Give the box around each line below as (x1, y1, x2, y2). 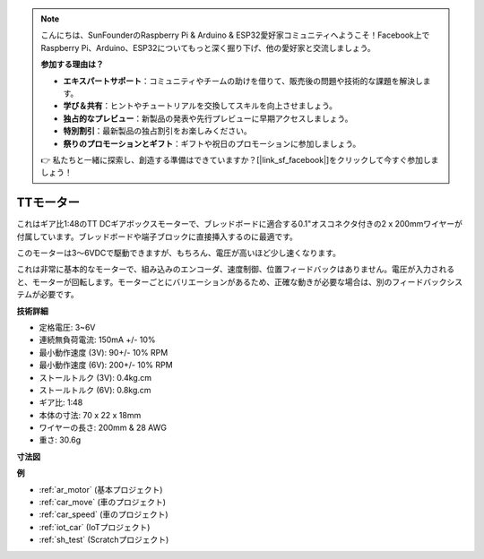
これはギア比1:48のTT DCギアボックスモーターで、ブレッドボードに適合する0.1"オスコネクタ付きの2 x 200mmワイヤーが (16, 219, 463, 229)
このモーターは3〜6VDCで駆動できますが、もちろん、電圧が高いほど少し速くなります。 (16, 247, 341, 258)
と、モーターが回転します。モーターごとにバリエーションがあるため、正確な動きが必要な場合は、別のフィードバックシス (16, 276, 463, 287)
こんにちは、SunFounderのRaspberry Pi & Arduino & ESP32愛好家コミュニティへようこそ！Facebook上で (40, 30, 430, 40)
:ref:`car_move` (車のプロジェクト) (39, 497, 166, 508)
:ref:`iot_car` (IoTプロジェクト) (39, 521, 151, 532)
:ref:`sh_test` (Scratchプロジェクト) (39, 534, 169, 546)
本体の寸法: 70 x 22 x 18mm (39, 409, 142, 420)
